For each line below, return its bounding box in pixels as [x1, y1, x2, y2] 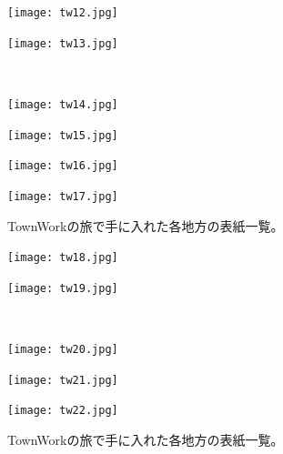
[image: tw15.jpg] [7, 128, 118, 142]
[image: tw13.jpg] [7, 36, 118, 50]
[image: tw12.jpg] [7, 6, 118, 19]
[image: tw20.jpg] [7, 343, 118, 357]
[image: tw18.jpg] [7, 251, 118, 265]
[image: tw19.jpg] [7, 281, 118, 295]
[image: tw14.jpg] [7, 97, 118, 111]
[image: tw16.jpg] [7, 159, 118, 173]
